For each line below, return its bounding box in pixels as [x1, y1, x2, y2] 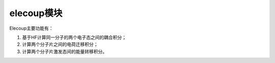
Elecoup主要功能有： [9, 25, 53, 31]
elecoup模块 [9, 8, 63, 19]
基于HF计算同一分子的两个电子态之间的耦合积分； [22, 34, 127, 40]
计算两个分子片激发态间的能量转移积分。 [22, 48, 107, 54]
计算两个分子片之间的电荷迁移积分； [22, 41, 98, 47]
